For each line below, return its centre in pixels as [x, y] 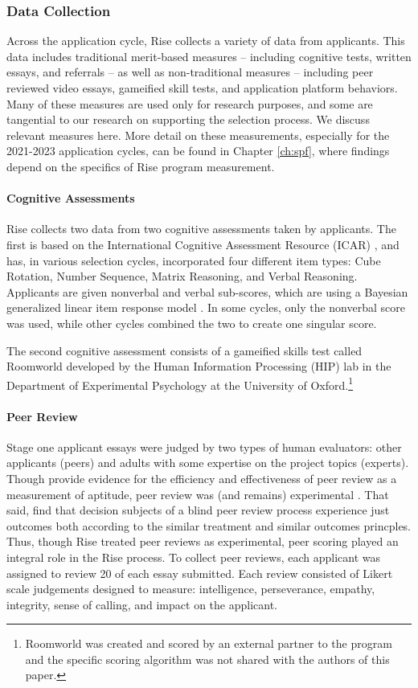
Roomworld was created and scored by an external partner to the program [209, 643]
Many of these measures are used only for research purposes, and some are [190, 103]
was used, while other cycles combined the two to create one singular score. [192, 323]
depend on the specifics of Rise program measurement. [141, 166]
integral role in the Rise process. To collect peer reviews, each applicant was [194, 557]
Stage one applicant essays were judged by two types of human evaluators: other [204, 446]
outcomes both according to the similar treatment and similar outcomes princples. [209, 525]
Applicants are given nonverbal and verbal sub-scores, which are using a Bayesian [207, 291]
